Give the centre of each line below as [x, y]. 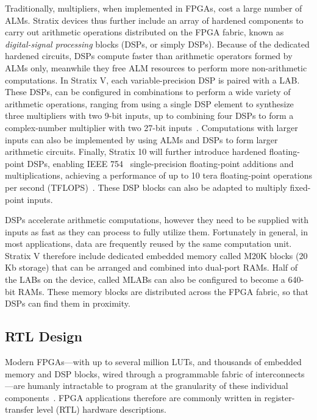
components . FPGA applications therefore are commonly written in [133, 397]
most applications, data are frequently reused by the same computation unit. [148, 244]
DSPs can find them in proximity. [68, 303]
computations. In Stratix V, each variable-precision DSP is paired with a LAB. [152, 80]
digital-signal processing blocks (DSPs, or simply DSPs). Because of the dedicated [157, 44]
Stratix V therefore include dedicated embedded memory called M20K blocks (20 [156, 255]
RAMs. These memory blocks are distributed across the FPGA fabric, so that [163, 291]
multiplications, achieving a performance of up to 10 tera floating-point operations [158, 175]
